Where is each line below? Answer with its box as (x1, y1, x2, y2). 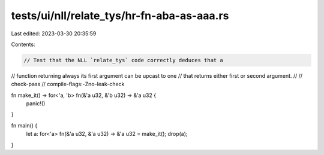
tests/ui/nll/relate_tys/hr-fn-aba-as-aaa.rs (11, 9, 229, 22)
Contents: (11, 41, 35, 48)
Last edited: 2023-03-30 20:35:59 (11, 30, 97, 37)
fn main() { (11, 121, 38, 129)
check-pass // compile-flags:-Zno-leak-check (11, 81, 125, 88)
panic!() (26, 100, 46, 107)
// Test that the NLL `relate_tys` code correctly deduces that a (23, 57, 223, 63)
